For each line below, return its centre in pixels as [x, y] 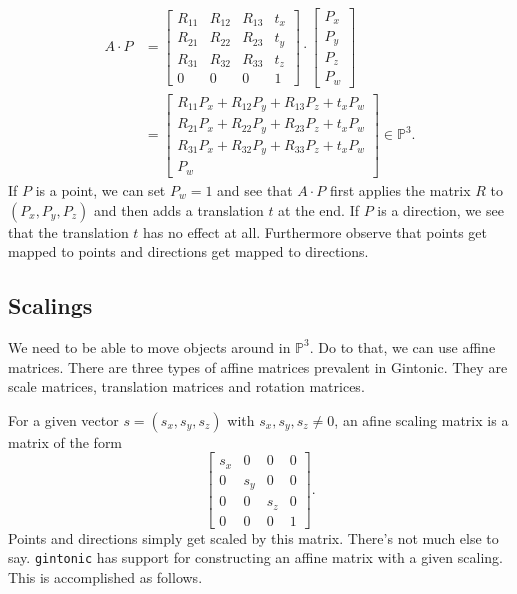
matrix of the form [65, 441]
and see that [255, 189]
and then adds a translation [178, 209]
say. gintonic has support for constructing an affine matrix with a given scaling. [255, 557]
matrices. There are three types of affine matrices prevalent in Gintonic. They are [258, 366]
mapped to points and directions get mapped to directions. [188, 251]
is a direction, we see [440, 209]
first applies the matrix [400, 189]
